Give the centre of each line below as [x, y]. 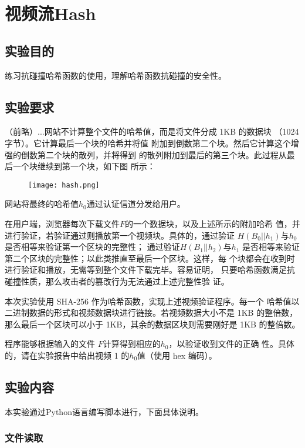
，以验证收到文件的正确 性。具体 [232, 344]
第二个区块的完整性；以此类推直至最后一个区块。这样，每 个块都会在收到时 [150, 258]
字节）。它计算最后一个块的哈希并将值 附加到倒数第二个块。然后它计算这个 [148, 143]
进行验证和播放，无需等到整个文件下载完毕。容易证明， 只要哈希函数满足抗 [150, 270]
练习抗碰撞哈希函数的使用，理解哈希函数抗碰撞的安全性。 [116, 75]
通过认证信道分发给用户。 [136, 204]
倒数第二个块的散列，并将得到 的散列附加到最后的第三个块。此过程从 [154, 154]
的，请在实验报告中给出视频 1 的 [67, 355]
